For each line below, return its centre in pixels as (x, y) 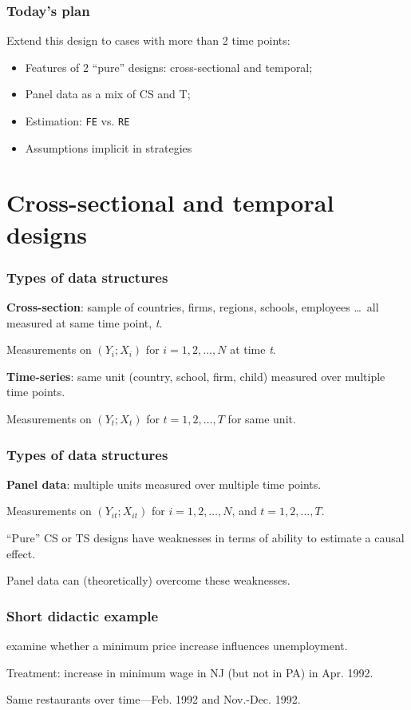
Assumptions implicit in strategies (109, 147)
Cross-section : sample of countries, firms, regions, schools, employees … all (193, 307)
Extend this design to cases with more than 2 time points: (148, 40)
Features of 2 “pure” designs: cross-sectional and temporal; (169, 67)
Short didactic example (83, 615)
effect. (21, 553)
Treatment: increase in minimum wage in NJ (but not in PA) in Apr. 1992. (190, 672)
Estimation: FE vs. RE (77, 121)
